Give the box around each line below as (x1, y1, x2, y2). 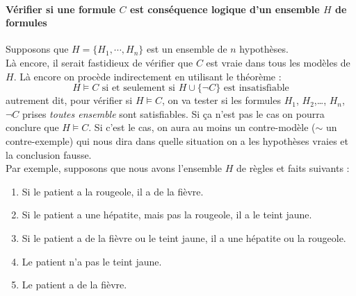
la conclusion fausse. (6, 147, 92, 162)
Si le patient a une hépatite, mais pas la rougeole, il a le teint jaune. (22, 207, 312, 222)
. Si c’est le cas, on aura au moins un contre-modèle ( (88, 120, 316, 134)
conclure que (6, 120, 59, 134)
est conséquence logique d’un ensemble (129, 1, 320, 16)
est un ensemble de (147, 42, 227, 56)
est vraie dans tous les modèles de (206, 55, 350, 69)
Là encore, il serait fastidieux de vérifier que (6, 55, 193, 69)
